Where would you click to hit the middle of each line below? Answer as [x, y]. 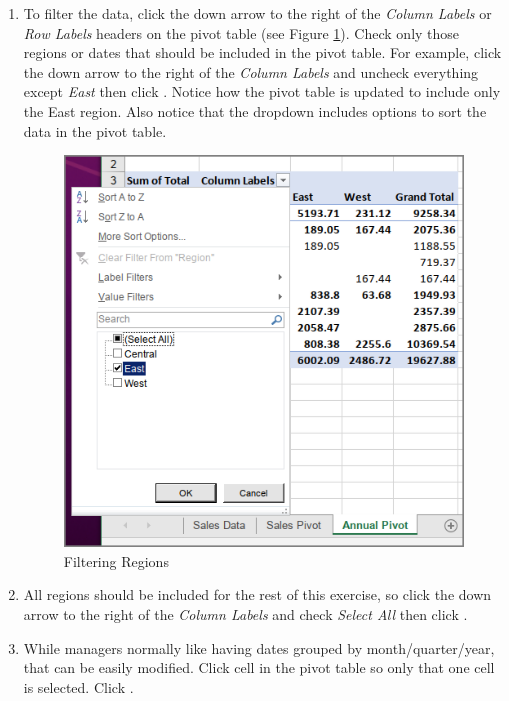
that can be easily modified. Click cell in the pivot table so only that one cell [259, 667]
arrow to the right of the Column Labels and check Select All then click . [245, 613]
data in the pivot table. [95, 130]
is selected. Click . [78, 686]
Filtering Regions [116, 560]
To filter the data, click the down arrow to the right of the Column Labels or [257, 13]
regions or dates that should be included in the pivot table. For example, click [262, 52]
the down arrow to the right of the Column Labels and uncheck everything [251, 71]
